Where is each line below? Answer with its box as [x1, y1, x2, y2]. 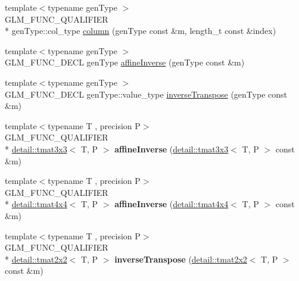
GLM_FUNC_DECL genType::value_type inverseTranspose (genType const [5, 88, 287, 100]
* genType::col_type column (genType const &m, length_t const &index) [5, 24, 276, 37]
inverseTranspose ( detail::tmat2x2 [114, 252, 247, 265]
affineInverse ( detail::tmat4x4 [114, 198, 229, 210]
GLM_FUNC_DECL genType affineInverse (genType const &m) [5, 56, 245, 68]
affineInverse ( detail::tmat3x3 [114, 142, 229, 155]
